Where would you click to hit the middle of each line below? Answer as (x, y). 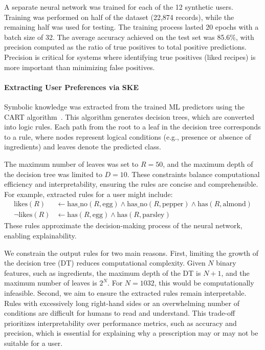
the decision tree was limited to (53, 174)
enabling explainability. (40, 235)
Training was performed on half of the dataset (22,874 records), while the (119, 17)
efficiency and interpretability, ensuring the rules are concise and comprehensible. (131, 184)
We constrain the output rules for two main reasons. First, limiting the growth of (131, 253)
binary (226, 263)
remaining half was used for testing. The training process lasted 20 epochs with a (131, 27)
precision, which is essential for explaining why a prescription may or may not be (131, 333)
